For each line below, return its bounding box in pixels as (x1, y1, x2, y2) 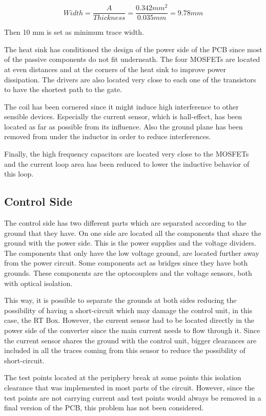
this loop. (4, 168, 34, 179)
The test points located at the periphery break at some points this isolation (4, 372, 241, 383)
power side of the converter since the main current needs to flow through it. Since (4, 325, 260, 335)
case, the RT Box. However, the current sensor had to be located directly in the (4, 315, 255, 325)
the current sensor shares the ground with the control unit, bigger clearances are (4, 335, 257, 345)
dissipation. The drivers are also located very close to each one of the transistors (4, 74, 256, 84)
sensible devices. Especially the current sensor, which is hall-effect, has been (4, 111, 242, 122)
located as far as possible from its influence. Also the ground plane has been (4, 121, 243, 132)
